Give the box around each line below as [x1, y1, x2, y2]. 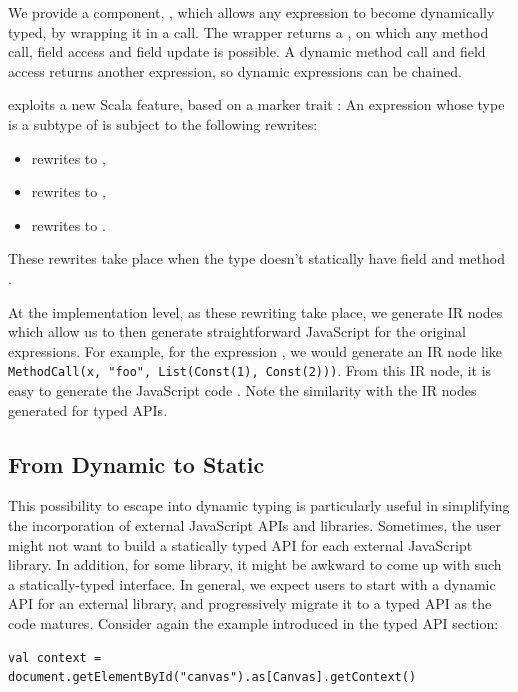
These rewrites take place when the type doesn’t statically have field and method [8, 248, 505, 269]
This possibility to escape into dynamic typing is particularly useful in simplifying [8, 495, 510, 516]
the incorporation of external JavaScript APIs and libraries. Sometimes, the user [8, 514, 501, 535]
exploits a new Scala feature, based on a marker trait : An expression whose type [8, 94, 505, 115]
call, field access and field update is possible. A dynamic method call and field [8, 41, 486, 62]
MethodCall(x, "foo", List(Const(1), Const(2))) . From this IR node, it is [8, 360, 492, 381]
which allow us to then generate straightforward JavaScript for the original [8, 321, 466, 342]
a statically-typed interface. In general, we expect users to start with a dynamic [8, 573, 496, 594]
